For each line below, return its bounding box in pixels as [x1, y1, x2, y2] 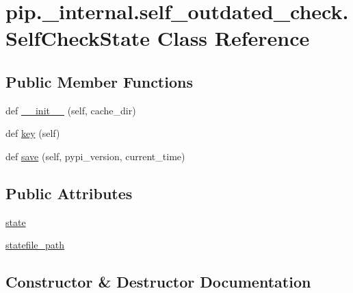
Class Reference [157, 24, 310, 52]
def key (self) [5, 126, 60, 140]
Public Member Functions [5, 71, 193, 92]
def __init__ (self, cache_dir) [5, 103, 136, 117]
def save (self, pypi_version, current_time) [5, 149, 185, 163]
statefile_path [5, 238, 65, 252]
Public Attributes [5, 182, 133, 203]
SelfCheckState [5, 24, 151, 52]
